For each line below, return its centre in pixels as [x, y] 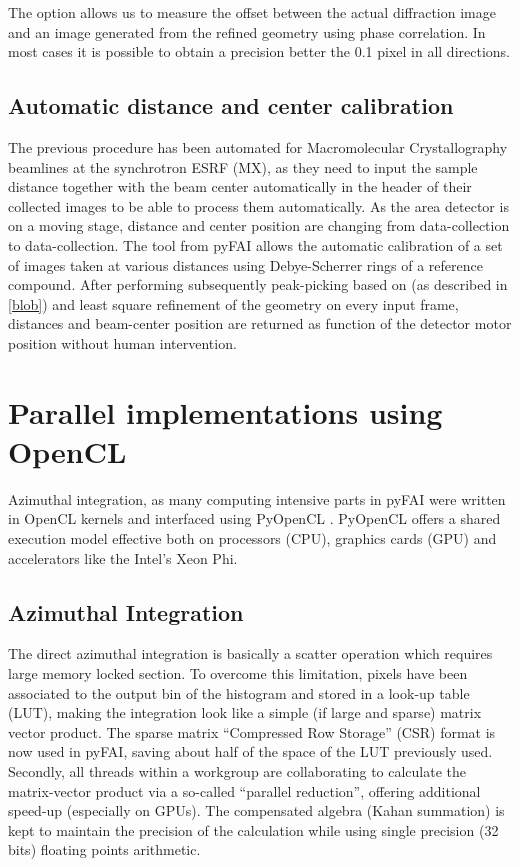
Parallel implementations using [225, 411]
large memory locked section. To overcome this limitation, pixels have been [238, 673]
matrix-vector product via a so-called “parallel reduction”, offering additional [244, 790]
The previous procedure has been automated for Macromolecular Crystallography [258, 146]
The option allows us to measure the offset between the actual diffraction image [252, 12]
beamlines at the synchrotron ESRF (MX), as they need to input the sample [243, 166]
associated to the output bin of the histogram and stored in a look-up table [239, 692]
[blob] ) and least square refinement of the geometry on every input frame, [233, 303]
